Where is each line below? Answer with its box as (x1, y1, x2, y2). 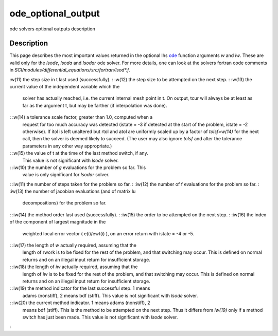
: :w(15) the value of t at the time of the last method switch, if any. (9, 150, 149, 156)
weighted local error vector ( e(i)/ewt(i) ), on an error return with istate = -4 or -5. (22, 230, 195, 236)
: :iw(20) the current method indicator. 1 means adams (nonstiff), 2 (9, 300, 150, 306)
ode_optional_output (9, 8, 100, 19)
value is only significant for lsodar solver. (22, 172, 110, 178)
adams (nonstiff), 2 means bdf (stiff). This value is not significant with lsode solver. (22, 292, 198, 298)
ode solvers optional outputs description (9, 26, 95, 32)
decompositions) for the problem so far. (22, 200, 107, 206)
